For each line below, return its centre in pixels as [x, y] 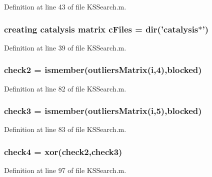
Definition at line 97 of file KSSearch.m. [65, 170]
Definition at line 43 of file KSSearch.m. [65, 6]
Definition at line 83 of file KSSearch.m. [65, 129]
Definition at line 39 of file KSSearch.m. [65, 47]
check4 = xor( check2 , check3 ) [63, 151]
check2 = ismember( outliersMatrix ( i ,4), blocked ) [103, 70]
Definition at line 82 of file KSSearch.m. [65, 88]
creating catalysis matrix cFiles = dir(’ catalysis [101, 29]
